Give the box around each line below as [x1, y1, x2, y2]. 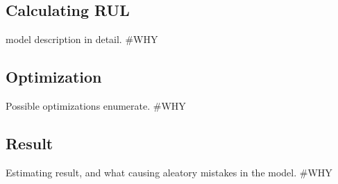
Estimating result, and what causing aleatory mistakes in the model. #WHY [6, 165, 332, 179]
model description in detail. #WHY [6, 32, 158, 47]
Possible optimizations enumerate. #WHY [6, 99, 186, 112]
